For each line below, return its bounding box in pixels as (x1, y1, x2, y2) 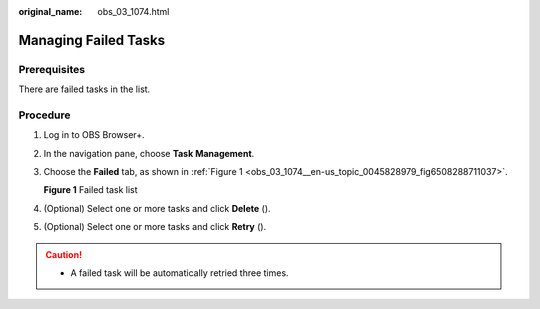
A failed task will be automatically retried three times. (70, 267, 289, 279)
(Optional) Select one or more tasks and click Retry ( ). (43, 221, 267, 233)
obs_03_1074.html (97, 6, 170, 17)
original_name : (18, 6, 83, 17)
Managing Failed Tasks (18, 31, 165, 49)
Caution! (45, 248, 83, 260)
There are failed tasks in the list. (18, 83, 151, 95)
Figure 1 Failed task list (43, 184, 139, 196)
